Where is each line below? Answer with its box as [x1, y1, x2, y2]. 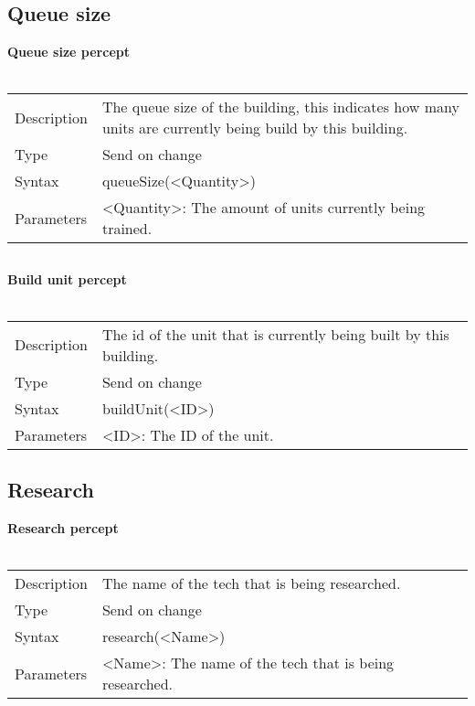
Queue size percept [7, 42, 130, 61]
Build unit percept [7, 269, 127, 288]
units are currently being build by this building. [101, 117, 408, 139]
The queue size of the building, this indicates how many [101, 96, 459, 118]
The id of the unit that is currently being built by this [101, 323, 449, 345]
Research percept [7, 519, 119, 538]
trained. [101, 218, 153, 240]
